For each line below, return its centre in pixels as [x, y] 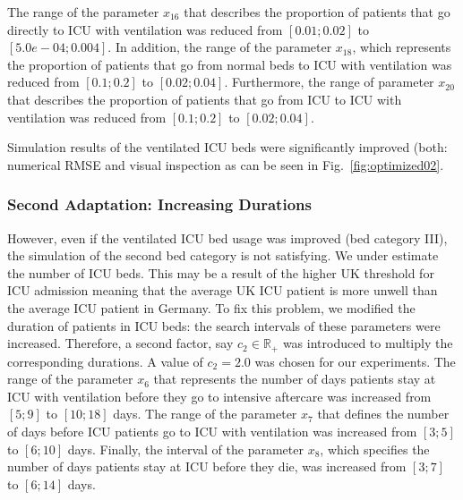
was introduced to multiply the [368, 343]
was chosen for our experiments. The [355, 361]
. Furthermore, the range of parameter [329, 82]
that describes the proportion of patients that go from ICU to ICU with [205, 99]
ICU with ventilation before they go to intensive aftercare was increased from [219, 396]
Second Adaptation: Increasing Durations [159, 204]
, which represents [402, 47]
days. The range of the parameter [205, 414]
